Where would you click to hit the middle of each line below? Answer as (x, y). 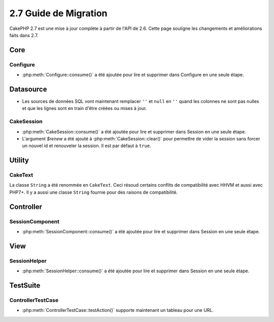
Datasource (28, 89)
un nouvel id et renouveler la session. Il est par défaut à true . (87, 146)
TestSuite (25, 285)
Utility (19, 160)
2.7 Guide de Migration (58, 13)
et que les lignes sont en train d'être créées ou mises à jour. (84, 109)
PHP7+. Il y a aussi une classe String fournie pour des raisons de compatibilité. (94, 192)
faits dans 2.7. (24, 35)
